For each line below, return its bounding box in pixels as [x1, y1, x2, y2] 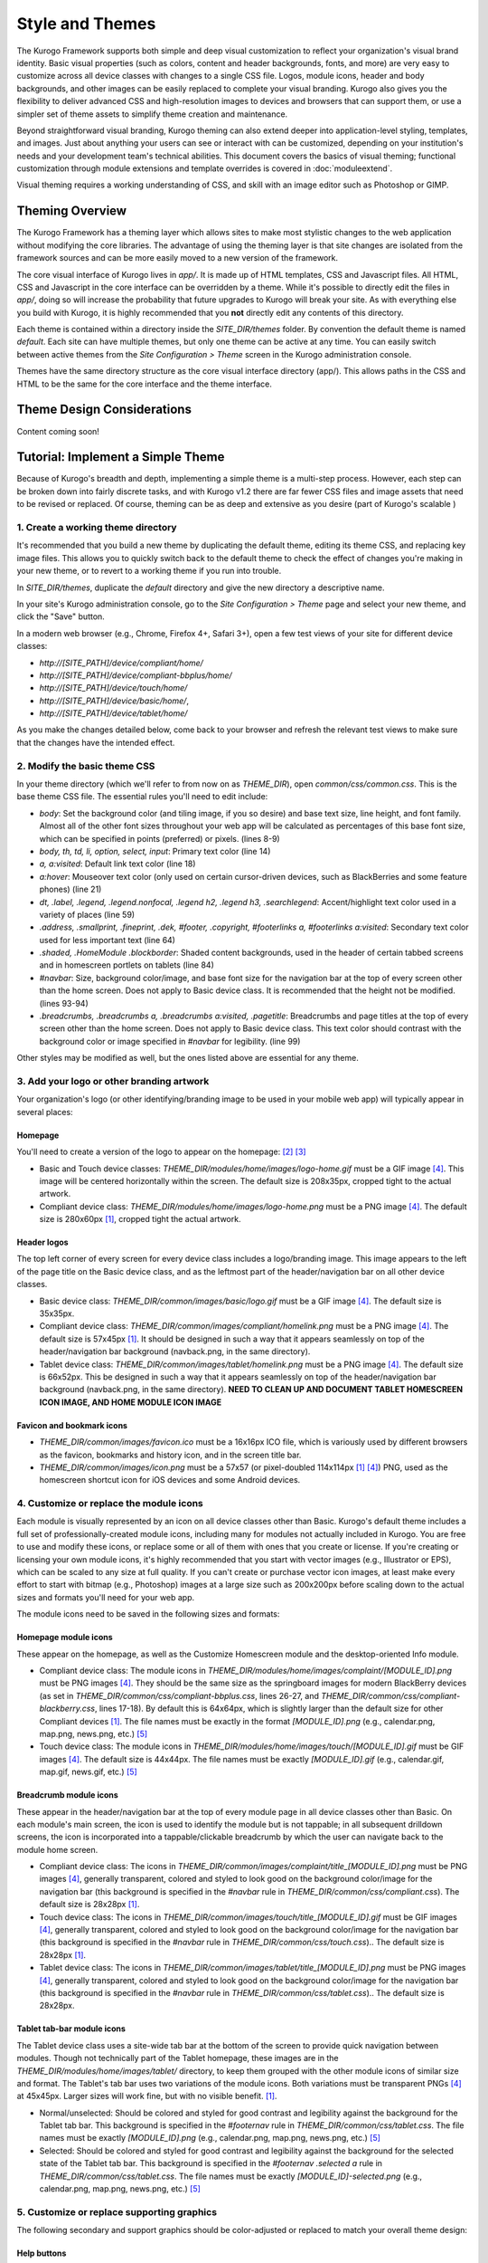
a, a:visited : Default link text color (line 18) [39, 858, 196, 869]
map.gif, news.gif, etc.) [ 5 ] [39, 1766, 137, 1778]
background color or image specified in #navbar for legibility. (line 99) [39, 1036, 301, 1046]
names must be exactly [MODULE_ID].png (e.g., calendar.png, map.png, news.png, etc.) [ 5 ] [39, 2133, 381, 2144]
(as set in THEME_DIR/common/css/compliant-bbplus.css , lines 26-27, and [39, 1690, 320, 1701]
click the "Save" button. [16, 611, 106, 622]
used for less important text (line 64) [39, 934, 176, 945]
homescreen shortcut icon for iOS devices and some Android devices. [39, 1475, 301, 1485]
